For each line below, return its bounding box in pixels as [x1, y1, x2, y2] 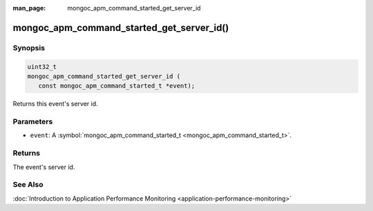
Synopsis [12, 43, 45, 52]
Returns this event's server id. [12, 100, 98, 108]
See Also [12, 180, 44, 190]
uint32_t [27, 63, 57, 70]
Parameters [12, 117, 53, 127]
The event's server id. [12, 163, 75, 171]
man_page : [12, 4, 46, 12]
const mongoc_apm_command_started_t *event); [38, 82, 195, 90]
